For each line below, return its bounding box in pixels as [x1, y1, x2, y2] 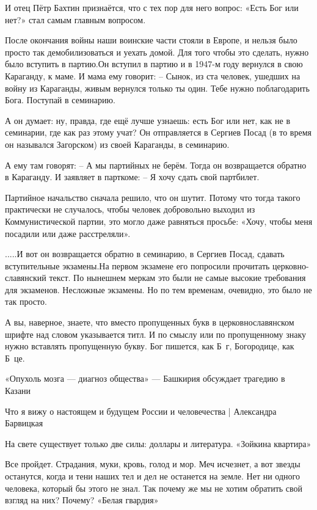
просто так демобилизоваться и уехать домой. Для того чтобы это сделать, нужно [5, 45, 309, 58]
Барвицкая [5, 417, 43, 429]
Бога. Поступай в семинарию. [5, 93, 115, 106]
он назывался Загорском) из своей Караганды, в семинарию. [5, 137, 230, 150]
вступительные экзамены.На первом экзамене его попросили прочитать [5, 259, 270, 272]
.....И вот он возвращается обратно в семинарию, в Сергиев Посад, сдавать [5, 247, 285, 260]
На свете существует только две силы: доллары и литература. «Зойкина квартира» [5, 437, 312, 450]
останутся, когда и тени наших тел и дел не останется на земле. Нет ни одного [5, 470, 300, 482]
